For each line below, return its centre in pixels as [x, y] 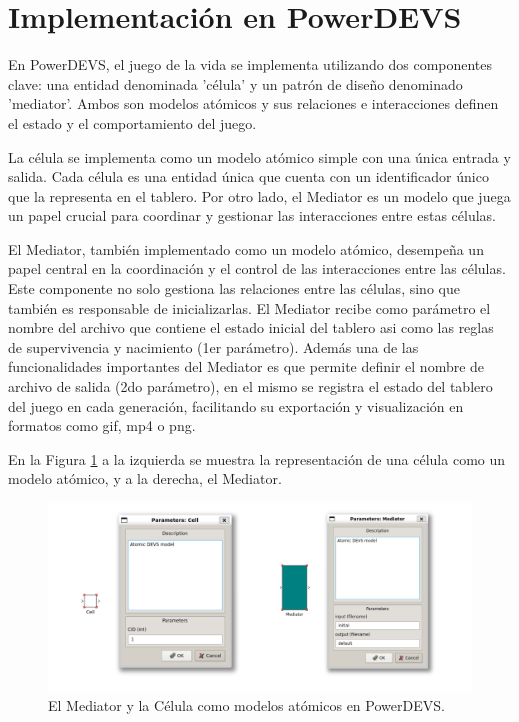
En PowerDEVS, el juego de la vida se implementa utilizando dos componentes [250, 64]
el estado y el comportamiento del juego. [132, 122]
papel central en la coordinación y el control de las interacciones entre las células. [257, 268]
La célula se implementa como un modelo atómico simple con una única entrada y [259, 156]
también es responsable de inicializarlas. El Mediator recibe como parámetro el [249, 307]
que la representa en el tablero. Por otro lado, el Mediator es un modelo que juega [259, 195]
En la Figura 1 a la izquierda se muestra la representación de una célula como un [257, 458]
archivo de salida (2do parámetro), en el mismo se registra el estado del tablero [250, 386]
